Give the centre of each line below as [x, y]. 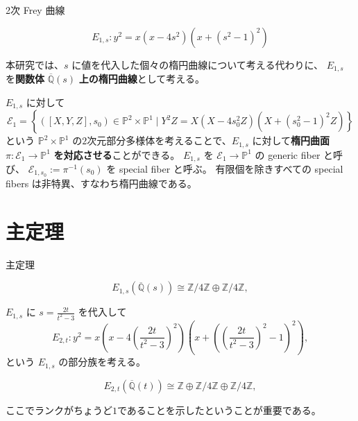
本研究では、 [35, 64]
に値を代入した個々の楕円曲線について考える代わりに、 [197, 64]
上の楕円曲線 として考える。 [142, 79]
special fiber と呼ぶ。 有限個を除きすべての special [231, 169]
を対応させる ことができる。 [117, 154]
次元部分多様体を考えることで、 [159, 140]
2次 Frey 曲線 [35, 10]
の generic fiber [288, 154]
